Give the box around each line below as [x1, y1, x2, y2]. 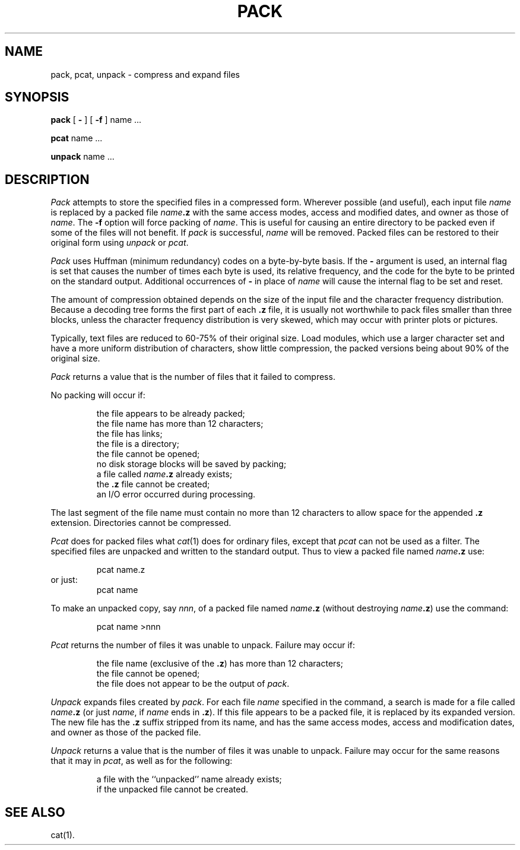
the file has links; [96, 429, 163, 439]
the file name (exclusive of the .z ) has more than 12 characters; [96, 658, 343, 669]
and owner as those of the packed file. [50, 727, 201, 738]
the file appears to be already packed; [96, 408, 245, 419]
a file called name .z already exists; [96, 469, 233, 480]
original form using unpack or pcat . [50, 237, 189, 248]
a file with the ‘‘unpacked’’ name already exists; [96, 774, 282, 785]
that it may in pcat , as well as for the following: [50, 756, 233, 766]
